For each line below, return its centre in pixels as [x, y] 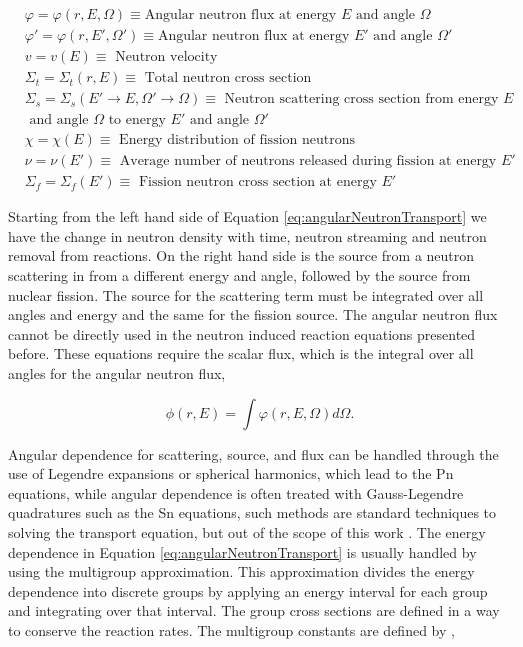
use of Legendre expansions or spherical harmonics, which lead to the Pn [231, 473]
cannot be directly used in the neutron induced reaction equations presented [242, 333]
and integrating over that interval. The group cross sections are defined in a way [254, 610]
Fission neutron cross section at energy [257, 182]
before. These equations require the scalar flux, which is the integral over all [241, 353]
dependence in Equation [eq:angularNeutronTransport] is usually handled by [242, 551]
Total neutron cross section [228, 78]
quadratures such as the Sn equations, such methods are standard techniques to [252, 512]
